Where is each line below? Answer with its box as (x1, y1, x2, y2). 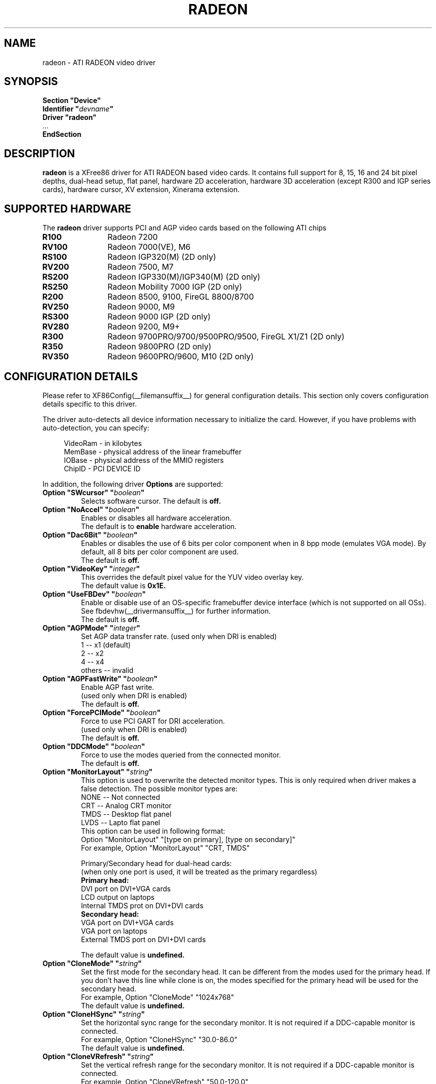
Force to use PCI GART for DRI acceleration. (81, 716, 225, 725)
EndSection (42, 130, 82, 139)
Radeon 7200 (107, 232, 158, 242)
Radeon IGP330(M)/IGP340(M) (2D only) (107, 272, 260, 282)
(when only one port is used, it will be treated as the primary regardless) (81, 867, 318, 876)
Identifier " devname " (42, 105, 113, 113)
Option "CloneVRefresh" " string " (42, 1052, 154, 1061)
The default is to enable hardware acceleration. (81, 522, 237, 531)
